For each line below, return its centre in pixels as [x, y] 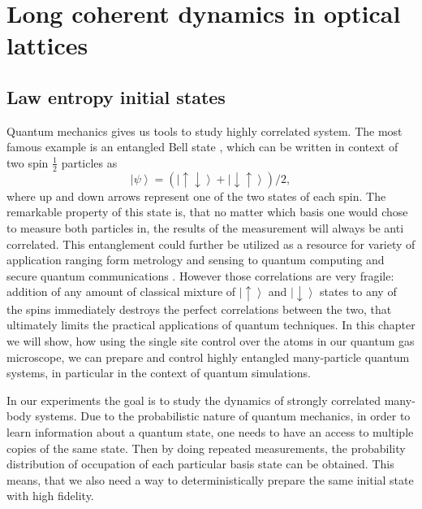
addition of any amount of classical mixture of [121, 291]
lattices [47, 45]
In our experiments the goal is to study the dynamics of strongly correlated [194, 400]
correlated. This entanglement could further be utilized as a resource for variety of [211, 244]
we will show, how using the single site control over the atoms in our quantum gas [211, 341]
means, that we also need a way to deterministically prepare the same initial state [210, 479]
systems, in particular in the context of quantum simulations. [159, 373]
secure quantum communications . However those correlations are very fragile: [200, 275]
